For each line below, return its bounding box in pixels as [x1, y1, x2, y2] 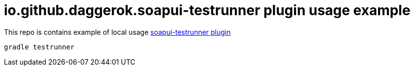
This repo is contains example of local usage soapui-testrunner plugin [4, 27, 231, 36]
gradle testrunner [4, 43, 75, 51]
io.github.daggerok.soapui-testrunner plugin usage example [4, 2, 411, 19]
